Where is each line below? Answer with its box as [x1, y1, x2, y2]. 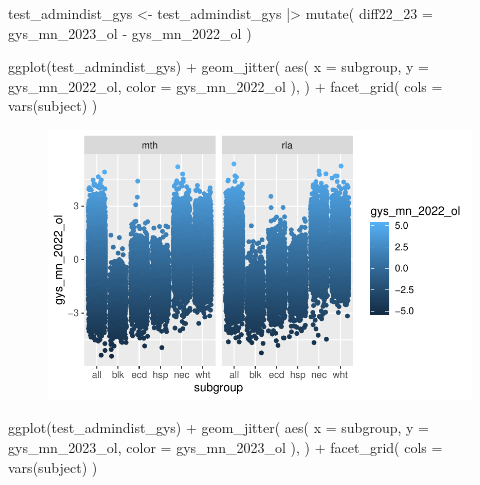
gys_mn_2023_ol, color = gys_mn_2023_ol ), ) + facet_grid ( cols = [8, 436, 443, 457]
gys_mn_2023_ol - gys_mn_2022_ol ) [8, 22, 252, 43]
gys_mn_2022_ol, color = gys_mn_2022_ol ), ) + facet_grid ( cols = [8, 75, 443, 96]
